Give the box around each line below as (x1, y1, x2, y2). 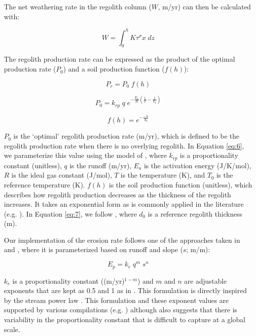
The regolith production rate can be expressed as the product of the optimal (4, 54, 235, 64)
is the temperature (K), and (120, 170, 205, 180)
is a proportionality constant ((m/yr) (12, 275, 125, 286)
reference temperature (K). (4, 179, 85, 189)
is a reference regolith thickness (147, 208, 242, 219)
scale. (4, 324, 20, 334)
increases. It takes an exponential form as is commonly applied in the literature (4, 199, 244, 209)
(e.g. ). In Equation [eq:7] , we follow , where (4, 208, 137, 219)
